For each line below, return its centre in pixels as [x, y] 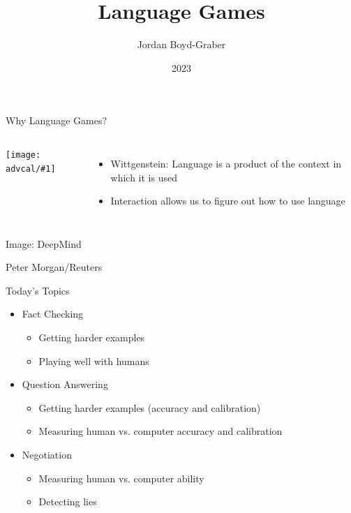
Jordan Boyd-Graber [181, 44]
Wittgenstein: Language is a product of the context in [226, 163]
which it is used [144, 177]
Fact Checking [53, 314]
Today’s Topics [38, 290]
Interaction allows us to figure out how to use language [228, 201]
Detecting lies [68, 501]
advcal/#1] [31, 169]
